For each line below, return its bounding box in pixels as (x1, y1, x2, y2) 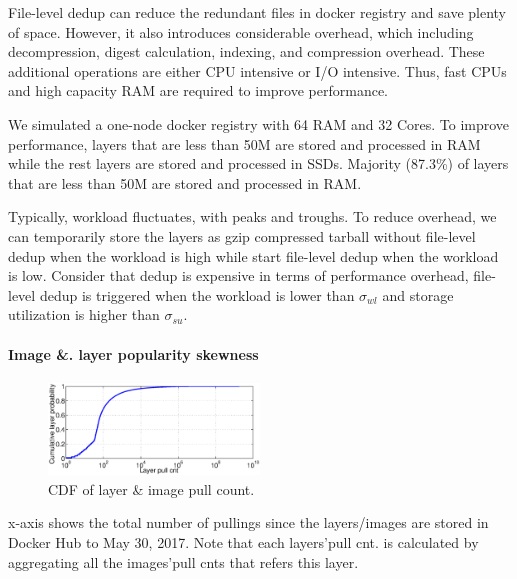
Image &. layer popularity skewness (8, 343, 259, 364)
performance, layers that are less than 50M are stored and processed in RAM (8, 133, 481, 154)
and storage (382, 284, 454, 305)
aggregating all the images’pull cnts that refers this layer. (8, 551, 359, 572)
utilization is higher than (8, 304, 160, 325)
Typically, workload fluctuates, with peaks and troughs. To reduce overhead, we (8, 206, 497, 227)
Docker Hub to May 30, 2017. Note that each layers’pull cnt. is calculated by (8, 532, 479, 553)
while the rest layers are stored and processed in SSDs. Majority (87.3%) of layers (8, 153, 509, 174)
